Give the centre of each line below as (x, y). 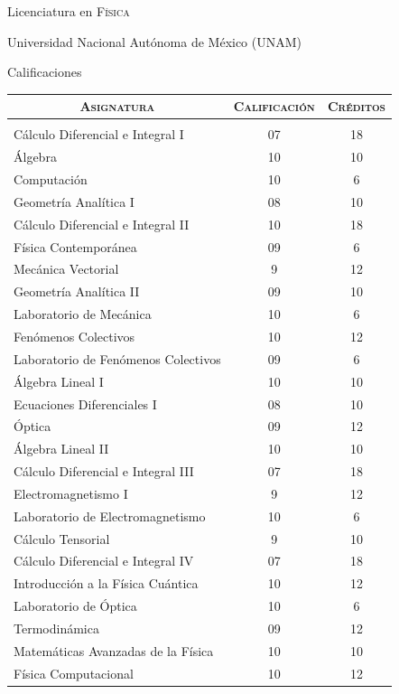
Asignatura (117, 106)
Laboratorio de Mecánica (83, 314)
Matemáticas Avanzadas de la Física (114, 650)
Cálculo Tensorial (62, 538)
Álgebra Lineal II (61, 449)
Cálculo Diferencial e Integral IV (104, 561)
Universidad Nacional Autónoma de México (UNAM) (155, 41)
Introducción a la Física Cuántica (106, 583)
